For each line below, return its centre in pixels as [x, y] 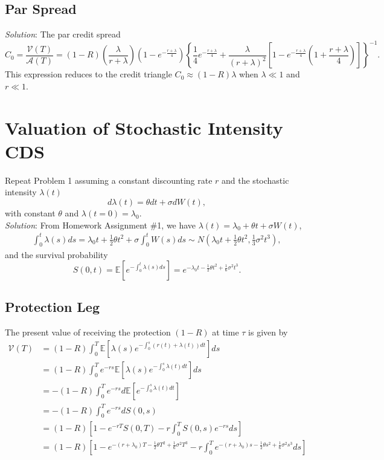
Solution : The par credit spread [63, 34]
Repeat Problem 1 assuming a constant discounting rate [109, 180]
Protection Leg [53, 307]
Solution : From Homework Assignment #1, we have [101, 225]
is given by [268, 332]
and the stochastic [255, 180]
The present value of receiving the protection [88, 332]
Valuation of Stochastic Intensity [144, 127]
